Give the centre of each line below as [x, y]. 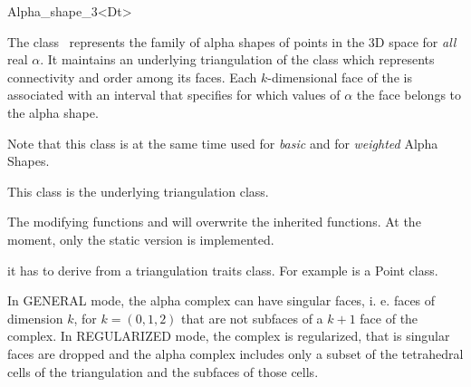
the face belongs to [409, 95]
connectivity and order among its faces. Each [132, 77]
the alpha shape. [53, 112]
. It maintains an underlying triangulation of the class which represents [237, 59]
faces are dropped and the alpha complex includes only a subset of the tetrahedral [235, 353]
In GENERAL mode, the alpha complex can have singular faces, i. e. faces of [221, 300]
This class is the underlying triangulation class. [138, 191]
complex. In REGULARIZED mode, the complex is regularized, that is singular [229, 336]
